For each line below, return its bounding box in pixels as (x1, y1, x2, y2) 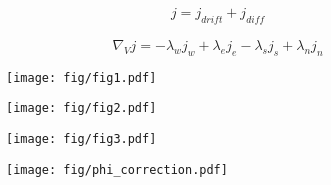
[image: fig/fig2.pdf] (6, 101, 157, 116)
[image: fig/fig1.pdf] (6, 70, 157, 85)
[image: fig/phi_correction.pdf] (6, 162, 228, 177)
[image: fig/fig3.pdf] (6, 131, 157, 146)
